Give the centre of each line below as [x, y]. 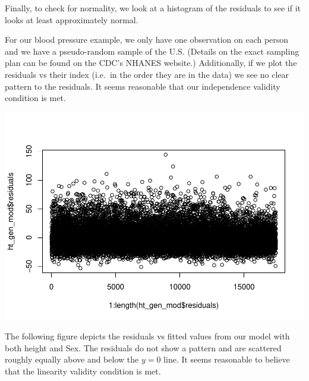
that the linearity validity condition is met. [83, 371]
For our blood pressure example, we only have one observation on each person [147, 40]
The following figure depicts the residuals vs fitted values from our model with [147, 336]
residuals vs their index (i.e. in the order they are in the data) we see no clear [147, 74]
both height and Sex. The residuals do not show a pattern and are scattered [143, 347]
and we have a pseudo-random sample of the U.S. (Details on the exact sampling [152, 51]
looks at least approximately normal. [72, 19]
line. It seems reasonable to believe [227, 359]
